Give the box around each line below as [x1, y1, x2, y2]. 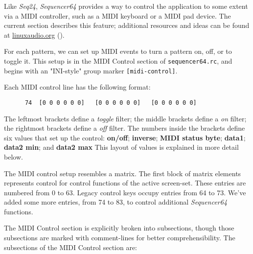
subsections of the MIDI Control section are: [4, 242, 138, 252]
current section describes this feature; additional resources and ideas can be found [4, 20, 250, 30]
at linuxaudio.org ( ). [4, 29, 65, 40]
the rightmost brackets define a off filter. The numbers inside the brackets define [4, 123, 245, 133]
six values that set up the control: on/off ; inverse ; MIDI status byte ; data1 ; [4, 132, 246, 142]
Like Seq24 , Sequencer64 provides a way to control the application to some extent [4, 1, 248, 11]
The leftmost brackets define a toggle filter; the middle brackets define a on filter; [4, 113, 247, 123]
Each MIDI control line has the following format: [4, 82, 151, 92]
